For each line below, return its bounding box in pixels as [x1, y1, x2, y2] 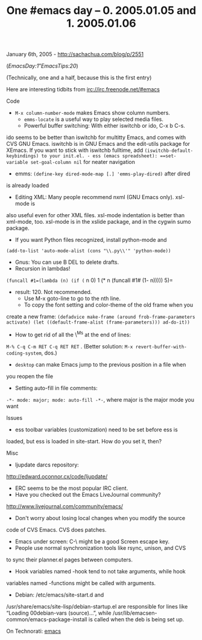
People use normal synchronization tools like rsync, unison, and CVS [14, 544, 186, 551]
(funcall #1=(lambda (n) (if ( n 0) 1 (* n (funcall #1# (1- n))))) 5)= [6, 276, 174, 284]
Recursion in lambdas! [14, 265, 71, 272]
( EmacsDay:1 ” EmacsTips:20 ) [6, 62, 78, 70]
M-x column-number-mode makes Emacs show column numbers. [14, 109, 171, 117]
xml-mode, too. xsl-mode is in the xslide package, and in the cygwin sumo [6, 218, 191, 226]
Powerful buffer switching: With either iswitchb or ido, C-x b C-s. [24, 122, 186, 129]
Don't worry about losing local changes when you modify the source [14, 514, 186, 521]
